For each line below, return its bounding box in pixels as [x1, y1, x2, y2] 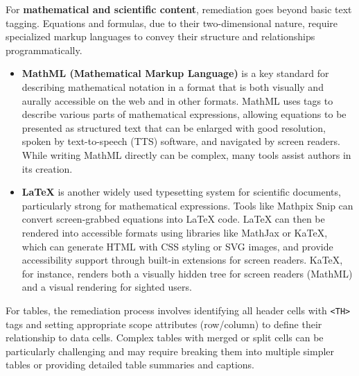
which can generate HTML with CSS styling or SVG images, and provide [21, 239, 333, 253]
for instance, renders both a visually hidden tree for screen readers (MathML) [21, 266, 353, 280]
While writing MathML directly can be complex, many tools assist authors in [21, 147, 351, 162]
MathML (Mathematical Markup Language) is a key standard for [21, 66, 329, 80]
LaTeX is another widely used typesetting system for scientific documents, [21, 185, 341, 199]
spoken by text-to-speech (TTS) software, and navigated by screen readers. [21, 134, 340, 148]
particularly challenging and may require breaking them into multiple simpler [6, 343, 335, 358]
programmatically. [6, 42, 82, 57]
